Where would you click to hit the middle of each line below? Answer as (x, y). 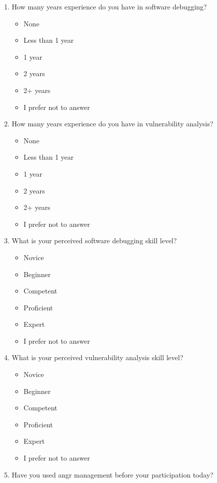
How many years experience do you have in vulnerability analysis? (112, 124)
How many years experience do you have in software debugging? (109, 6)
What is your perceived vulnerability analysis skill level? (97, 357)
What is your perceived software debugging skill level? (94, 241)
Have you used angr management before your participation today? (112, 474)
